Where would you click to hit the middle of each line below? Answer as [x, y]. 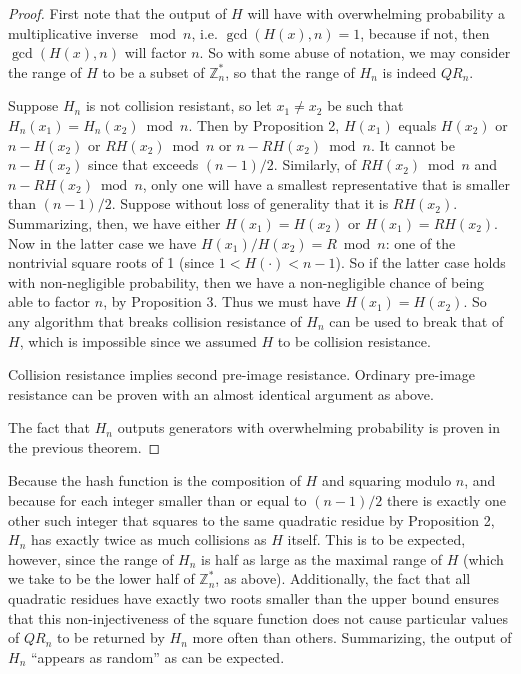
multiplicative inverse [73, 32]
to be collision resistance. [354, 340]
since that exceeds [143, 164]
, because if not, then [425, 32]
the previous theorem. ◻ [84, 446]
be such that [365, 105]
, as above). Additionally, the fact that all [343, 578]
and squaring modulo [386, 480]
